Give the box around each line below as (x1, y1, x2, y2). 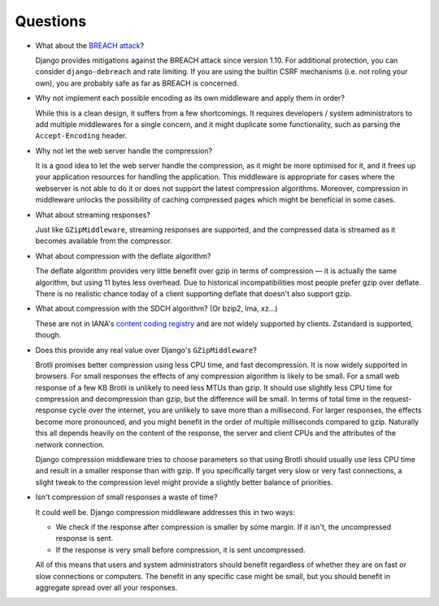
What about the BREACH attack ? (35, 41, 145, 50)
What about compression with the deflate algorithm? (35, 251, 211, 260)
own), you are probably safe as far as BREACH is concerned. (35, 78, 239, 88)
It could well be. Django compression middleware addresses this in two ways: (35, 507, 296, 517)
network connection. (35, 439, 105, 449)
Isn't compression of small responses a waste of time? (35, 492, 218, 502)
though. (35, 330, 62, 340)
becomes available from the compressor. (35, 236, 172, 246)
